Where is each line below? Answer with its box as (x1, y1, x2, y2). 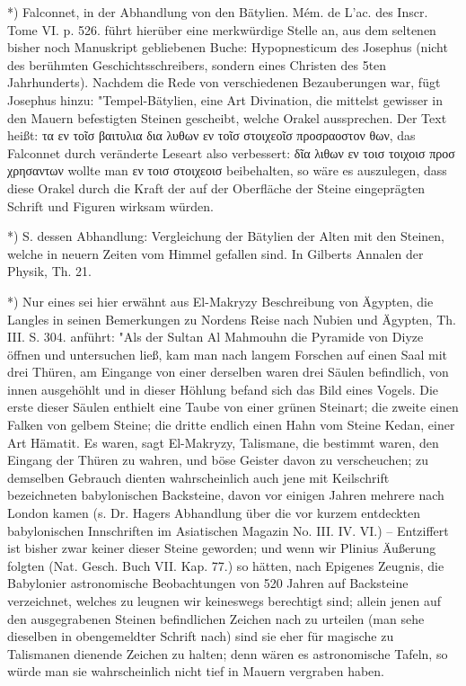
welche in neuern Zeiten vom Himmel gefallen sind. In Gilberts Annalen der (7, 244, 424, 263)
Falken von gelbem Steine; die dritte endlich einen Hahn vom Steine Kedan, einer (7, 415, 455, 434)
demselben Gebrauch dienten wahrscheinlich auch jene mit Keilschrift (7, 468, 390, 486)
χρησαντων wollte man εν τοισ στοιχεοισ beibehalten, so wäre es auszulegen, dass (7, 161, 447, 180)
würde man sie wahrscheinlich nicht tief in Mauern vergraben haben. (7, 662, 384, 681)
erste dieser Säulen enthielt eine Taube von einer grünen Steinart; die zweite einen (7, 397, 459, 416)
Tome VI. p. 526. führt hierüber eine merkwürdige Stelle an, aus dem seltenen (7, 20, 436, 39)
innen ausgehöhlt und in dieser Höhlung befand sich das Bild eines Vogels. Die (7, 379, 439, 398)
